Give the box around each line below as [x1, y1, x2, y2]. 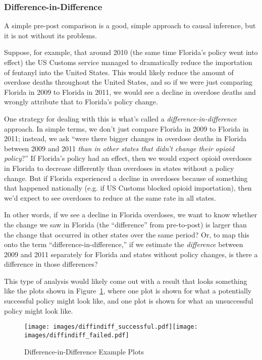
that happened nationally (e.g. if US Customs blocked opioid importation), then [4, 183, 252, 193]
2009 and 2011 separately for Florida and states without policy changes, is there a [4, 249, 258, 259]
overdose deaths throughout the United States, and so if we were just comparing [4, 77, 253, 87]
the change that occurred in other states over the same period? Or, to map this [4, 229, 249, 239]
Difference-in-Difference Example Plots [24, 346, 144, 356]
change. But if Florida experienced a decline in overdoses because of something [4, 172, 248, 183]
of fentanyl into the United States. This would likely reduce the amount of [4, 67, 234, 77]
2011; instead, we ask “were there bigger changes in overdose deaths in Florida [4, 133, 247, 144]
